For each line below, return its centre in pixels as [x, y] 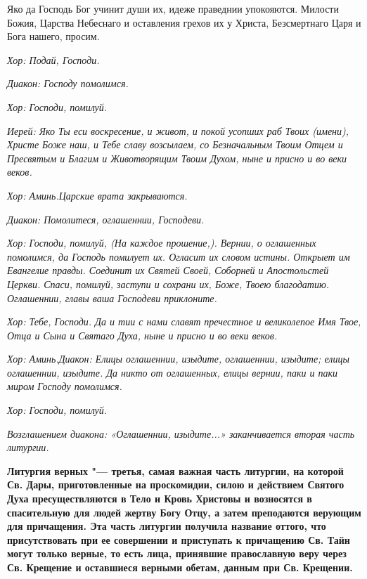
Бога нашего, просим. [53, 36]
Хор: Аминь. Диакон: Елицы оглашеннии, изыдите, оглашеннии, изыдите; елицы [178, 359]
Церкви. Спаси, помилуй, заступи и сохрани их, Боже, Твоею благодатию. [168, 284]
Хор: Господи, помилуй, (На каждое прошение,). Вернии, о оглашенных [162, 243]
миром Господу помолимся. [65, 386]
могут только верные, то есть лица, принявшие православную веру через [177, 553]
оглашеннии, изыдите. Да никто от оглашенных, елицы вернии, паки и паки [173, 372]
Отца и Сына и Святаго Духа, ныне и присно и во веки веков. [142, 335]
